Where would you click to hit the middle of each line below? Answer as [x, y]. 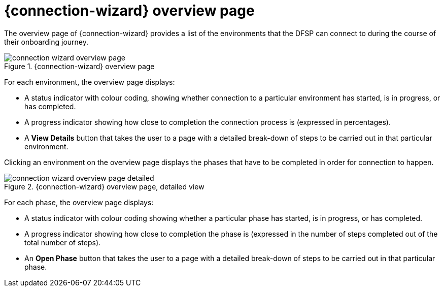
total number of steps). [63, 242]
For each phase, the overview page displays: [79, 202]
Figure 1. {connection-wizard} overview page [79, 66]
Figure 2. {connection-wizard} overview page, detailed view [104, 186]
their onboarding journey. [46, 42]
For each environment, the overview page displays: [90, 82]
